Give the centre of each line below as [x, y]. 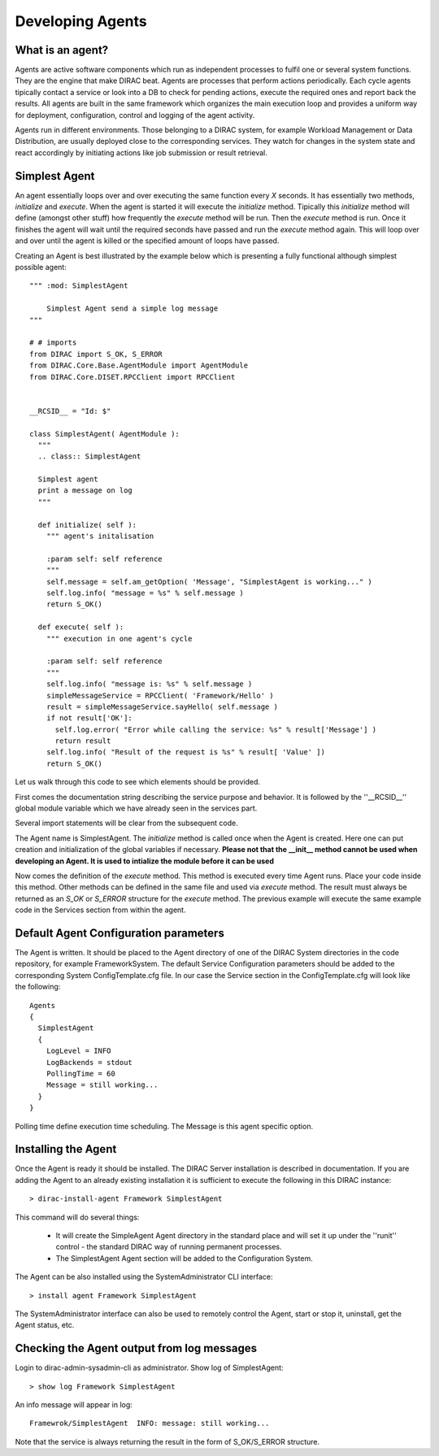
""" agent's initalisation [100, 536]
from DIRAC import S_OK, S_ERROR [96, 354]
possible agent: [41, 267]
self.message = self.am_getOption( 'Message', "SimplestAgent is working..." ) [209, 582]
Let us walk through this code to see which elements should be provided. [137, 782]
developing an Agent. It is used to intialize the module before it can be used [145, 861]
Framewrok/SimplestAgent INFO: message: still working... [150, 1423]
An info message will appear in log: [74, 1405]
